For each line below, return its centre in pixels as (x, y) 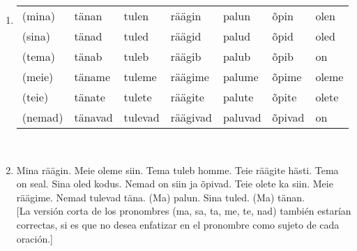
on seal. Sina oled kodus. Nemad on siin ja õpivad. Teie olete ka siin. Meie (175, 184)
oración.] (35, 238)
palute (238, 97)
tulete (138, 97)
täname (92, 77)
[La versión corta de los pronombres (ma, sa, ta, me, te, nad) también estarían (184, 211)
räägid (186, 36)
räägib (186, 56)
